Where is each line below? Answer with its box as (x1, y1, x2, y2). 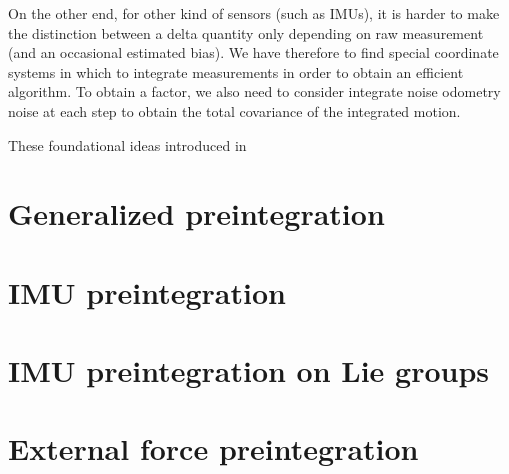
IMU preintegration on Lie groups (8, 350, 490, 391)
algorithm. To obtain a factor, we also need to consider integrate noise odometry (8, 81, 501, 102)
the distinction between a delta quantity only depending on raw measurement (8, 22, 484, 43)
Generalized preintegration (8, 193, 385, 234)
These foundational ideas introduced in (8, 134, 247, 155)
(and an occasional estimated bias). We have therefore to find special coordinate (8, 42, 499, 63)
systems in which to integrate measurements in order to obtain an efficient (8, 61, 464, 82)
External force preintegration (8, 428, 419, 469)
